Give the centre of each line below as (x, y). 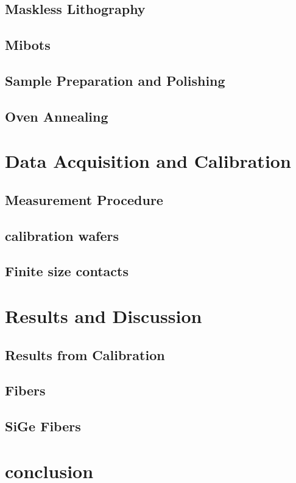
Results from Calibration (85, 354)
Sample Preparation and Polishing (115, 80)
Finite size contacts (67, 271)
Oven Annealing (57, 116)
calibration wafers (62, 235)
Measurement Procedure (84, 199)
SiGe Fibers (43, 426)
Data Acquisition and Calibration (148, 161)
